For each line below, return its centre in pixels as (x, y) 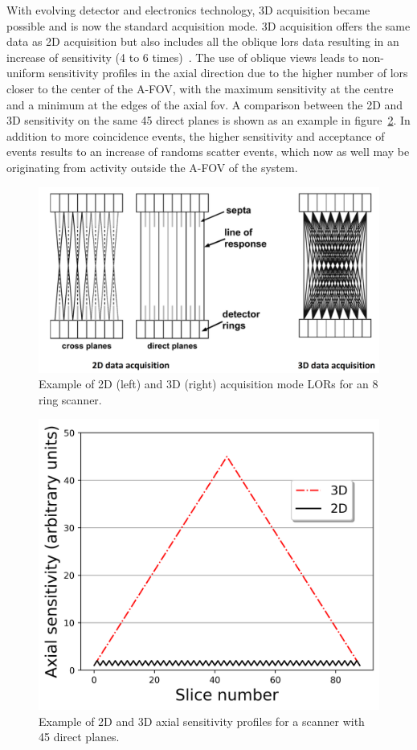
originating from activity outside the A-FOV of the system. (152, 167)
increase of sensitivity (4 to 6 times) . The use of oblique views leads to (183, 57)
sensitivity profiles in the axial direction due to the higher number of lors (228, 73)
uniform (26, 73)
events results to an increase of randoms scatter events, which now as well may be (208, 152)
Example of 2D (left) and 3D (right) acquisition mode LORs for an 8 (208, 384)
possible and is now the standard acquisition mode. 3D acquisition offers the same (208, 25)
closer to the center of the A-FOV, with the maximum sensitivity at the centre (200, 88)
